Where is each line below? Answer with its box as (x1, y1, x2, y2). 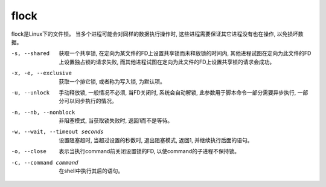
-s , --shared (11, 50, 50, 57)
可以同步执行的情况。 (63, 97, 117, 105)
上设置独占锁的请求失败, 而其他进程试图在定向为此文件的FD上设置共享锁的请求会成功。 (59, 58, 275, 65)
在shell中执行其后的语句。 (59, 167, 124, 175)
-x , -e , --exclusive (11, 70, 72, 77)
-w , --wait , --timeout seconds (11, 128, 104, 136)
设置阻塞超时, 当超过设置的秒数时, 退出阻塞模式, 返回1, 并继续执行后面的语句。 (59, 136, 253, 143)
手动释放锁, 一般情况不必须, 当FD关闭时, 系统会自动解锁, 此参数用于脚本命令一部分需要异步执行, (59, 88, 296, 96)
